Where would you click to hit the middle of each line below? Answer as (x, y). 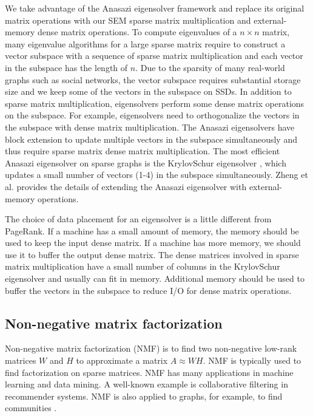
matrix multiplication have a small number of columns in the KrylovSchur (143, 266)
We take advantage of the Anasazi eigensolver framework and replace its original (155, 8)
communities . (31, 408)
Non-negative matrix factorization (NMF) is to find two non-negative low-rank (151, 348)
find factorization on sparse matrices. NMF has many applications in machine (149, 372)
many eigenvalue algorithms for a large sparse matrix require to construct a (145, 43)
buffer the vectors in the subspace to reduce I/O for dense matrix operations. (148, 290)
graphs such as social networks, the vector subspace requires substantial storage (153, 79)
